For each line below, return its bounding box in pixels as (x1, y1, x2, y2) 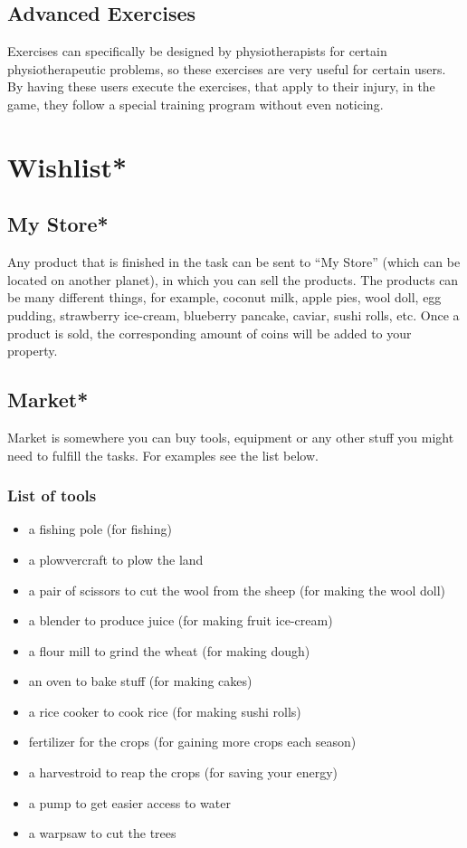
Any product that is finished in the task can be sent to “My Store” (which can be (7, 252, 461, 272)
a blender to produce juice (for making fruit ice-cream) (28, 611, 333, 630)
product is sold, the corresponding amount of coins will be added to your (7, 323, 412, 342)
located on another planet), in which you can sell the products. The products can (7, 270, 459, 289)
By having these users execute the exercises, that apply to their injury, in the (7, 77, 435, 96)
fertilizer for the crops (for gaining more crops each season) (28, 732, 357, 751)
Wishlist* (7, 148, 128, 185)
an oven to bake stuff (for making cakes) (28, 672, 253, 691)
